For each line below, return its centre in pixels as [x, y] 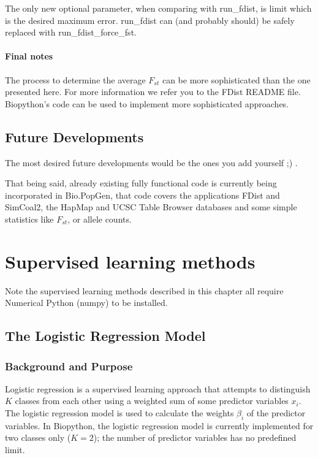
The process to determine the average [75, 79]
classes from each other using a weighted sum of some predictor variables [152, 401]
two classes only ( [38, 437]
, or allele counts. [100, 219]
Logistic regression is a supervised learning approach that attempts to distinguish [158, 388]
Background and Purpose [69, 366]
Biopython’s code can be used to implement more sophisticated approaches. [147, 103]
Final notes [29, 56]
